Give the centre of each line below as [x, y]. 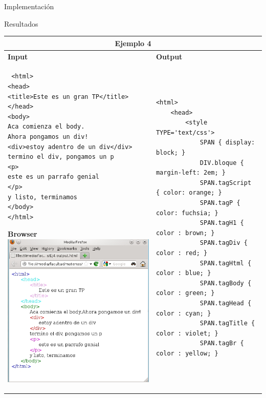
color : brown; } [185, 233]
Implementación [29, 6]
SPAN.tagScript [226, 183]
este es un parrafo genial [53, 177]
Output [169, 56]
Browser [23, 234]
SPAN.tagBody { [226, 283]
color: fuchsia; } [187, 213]
